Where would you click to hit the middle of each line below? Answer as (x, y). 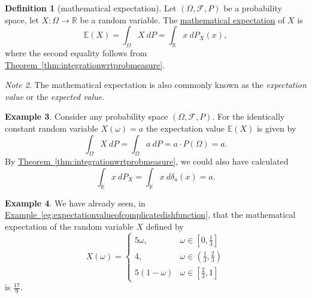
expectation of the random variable (69, 226)
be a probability (253, 8)
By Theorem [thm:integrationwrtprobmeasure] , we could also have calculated (147, 161)
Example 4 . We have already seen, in (75, 203)
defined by (165, 226)
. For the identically (249, 116)
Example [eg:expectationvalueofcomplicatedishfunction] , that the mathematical (150, 215)
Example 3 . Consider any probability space (87, 116)
